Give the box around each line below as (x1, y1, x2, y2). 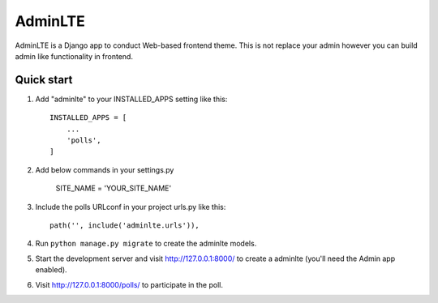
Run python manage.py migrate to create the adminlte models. (35, 239, 257, 249)
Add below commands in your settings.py (35, 164, 174, 174)
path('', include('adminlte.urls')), (49, 220, 200, 230)
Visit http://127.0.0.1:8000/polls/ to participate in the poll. (35, 280, 223, 289)
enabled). (35, 265, 68, 275)
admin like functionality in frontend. (15, 51, 134, 61)
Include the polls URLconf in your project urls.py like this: (35, 202, 226, 211)
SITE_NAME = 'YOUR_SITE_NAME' (55, 183, 172, 194)
